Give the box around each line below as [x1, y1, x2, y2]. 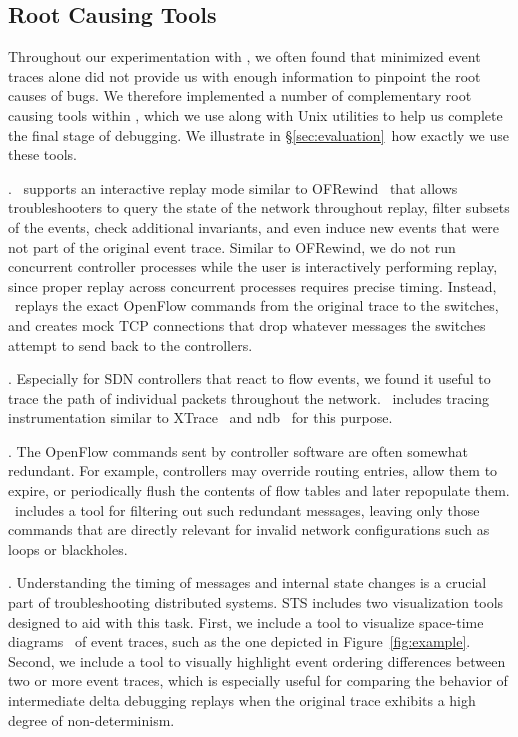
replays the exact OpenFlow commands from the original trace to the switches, [14, 295, 499, 316]
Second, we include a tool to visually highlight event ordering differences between [8, 650, 506, 671]
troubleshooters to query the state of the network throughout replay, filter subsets [8, 197, 510, 218]
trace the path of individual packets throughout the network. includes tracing [8, 387, 490, 408]
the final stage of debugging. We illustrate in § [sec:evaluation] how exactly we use [8, 124, 510, 145]
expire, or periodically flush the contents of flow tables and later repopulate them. [8, 480, 510, 501]
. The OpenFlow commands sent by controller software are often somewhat [8, 440, 468, 461]
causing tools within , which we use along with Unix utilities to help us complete [8, 104, 503, 125]
